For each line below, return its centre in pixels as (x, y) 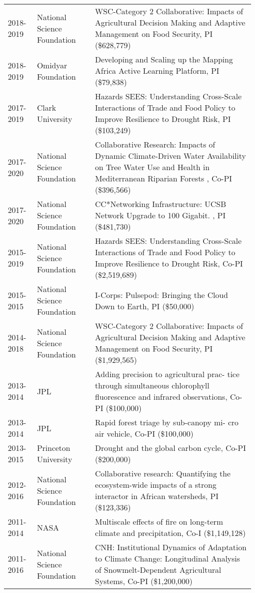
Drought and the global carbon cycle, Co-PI (170, 448)
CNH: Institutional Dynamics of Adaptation (171, 547)
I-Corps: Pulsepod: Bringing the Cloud (161, 295)
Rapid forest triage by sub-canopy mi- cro (167, 422)
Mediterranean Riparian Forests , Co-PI (164, 178)
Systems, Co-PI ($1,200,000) (144, 581)
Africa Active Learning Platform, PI (157, 71)
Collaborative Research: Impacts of (155, 144)
